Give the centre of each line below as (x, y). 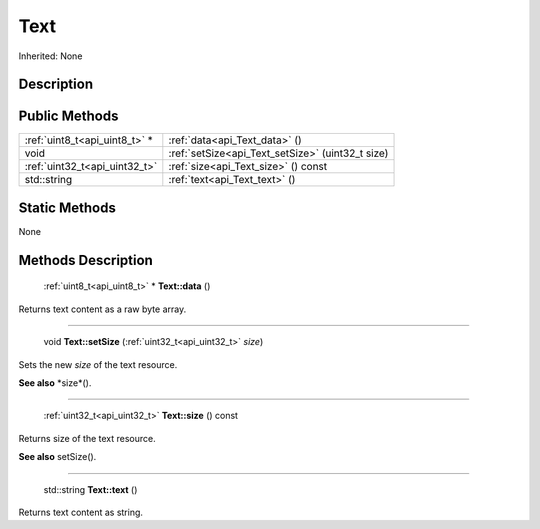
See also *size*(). (55, 382)
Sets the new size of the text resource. (98, 364)
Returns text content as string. (81, 512)
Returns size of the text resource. (87, 438)
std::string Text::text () (90, 489)
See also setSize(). (57, 457)
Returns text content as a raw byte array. (102, 309)
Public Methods (68, 116)
